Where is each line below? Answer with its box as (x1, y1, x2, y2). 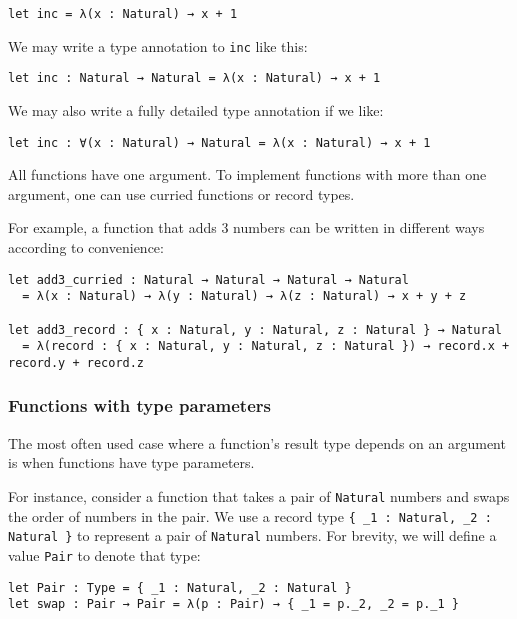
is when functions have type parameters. (8, 452, 255, 473)
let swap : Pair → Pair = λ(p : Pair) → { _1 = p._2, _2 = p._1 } (8, 597, 460, 612)
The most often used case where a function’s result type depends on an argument (8, 432, 506, 453)
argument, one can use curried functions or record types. (8, 183, 355, 204)
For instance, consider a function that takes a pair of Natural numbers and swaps (8, 485, 510, 506)
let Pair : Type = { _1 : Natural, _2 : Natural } (8, 580, 352, 595)
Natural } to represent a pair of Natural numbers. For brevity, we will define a (8, 525, 497, 546)
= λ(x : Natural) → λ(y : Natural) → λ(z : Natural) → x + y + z (22, 289, 467, 304)
